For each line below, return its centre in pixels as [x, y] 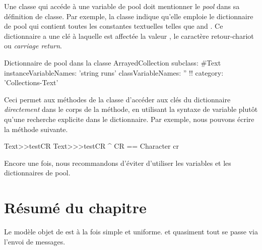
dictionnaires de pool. [37, 173]
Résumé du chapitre [75, 207]
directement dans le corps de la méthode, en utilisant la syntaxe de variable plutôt [131, 109]
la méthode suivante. [36, 129]
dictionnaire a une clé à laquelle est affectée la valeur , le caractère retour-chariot [129, 36]
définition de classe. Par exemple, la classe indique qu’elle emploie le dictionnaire [129, 16]
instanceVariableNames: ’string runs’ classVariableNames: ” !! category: [114, 72]
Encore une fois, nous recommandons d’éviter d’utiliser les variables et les [118, 163]
